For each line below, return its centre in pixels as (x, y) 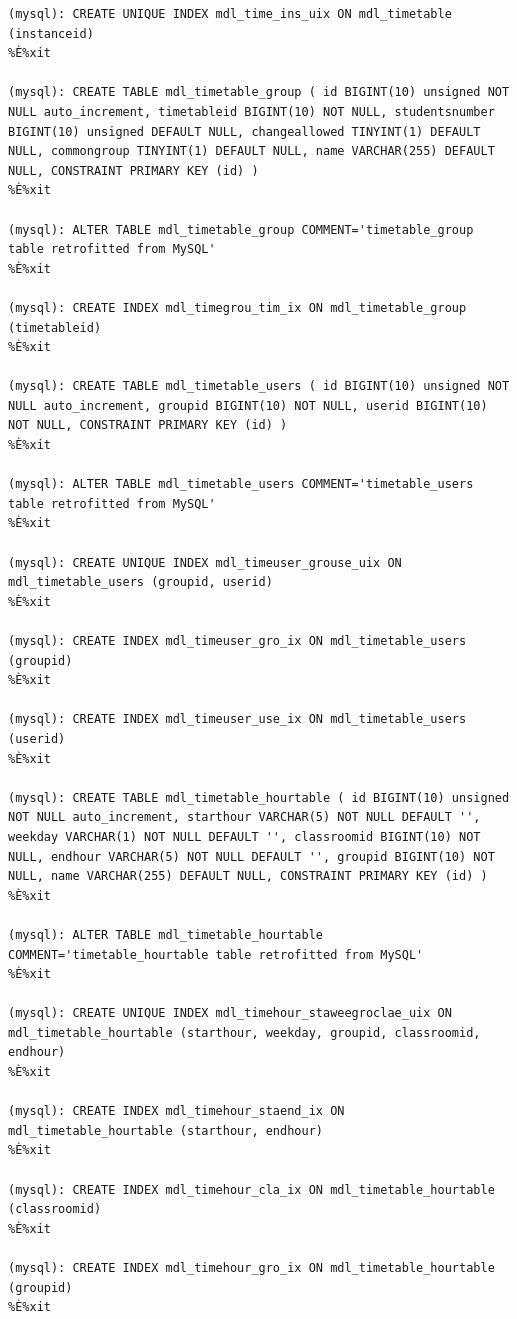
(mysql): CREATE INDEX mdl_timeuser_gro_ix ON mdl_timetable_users (237, 641)
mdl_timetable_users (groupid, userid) (140, 582)
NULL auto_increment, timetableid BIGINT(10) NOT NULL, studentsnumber (251, 111)
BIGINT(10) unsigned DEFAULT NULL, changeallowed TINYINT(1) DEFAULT (244, 131)
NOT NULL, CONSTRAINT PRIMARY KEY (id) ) (148, 425)
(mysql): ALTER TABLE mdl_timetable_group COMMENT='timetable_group (241, 229)
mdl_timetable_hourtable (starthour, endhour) (165, 1130)
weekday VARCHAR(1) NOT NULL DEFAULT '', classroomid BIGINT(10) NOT (244, 836)
